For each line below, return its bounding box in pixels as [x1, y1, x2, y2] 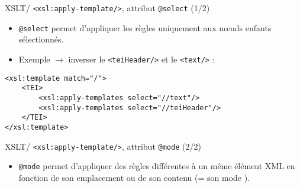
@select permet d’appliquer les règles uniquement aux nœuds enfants [18, 21, 272, 34]
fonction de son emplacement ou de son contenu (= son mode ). [18, 171, 250, 183]
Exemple [18, 52, 50, 65]
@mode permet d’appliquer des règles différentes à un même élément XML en [18, 160, 295, 172]
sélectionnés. [18, 33, 64, 45]
